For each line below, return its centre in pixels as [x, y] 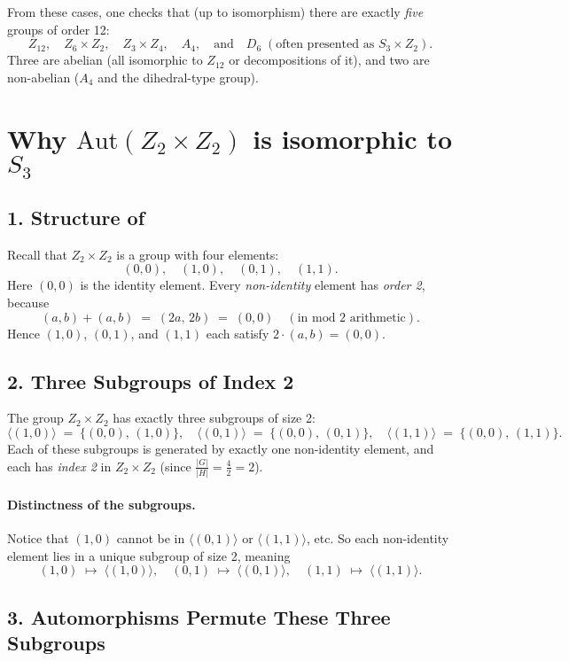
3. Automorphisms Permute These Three [199, 616]
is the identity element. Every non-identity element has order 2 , [253, 285]
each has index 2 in [59, 466]
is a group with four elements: [198, 254]
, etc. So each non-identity [378, 538]
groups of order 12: [58, 29]
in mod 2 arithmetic [351, 318]
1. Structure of [76, 218]
